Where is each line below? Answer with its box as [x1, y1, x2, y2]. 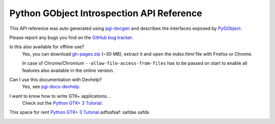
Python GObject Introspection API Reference [9, 8, 202, 19]
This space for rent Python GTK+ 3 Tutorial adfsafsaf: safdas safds [9, 109, 150, 115]
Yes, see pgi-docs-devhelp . [22, 84, 81, 90]
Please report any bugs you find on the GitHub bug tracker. [9, 34, 133, 40]
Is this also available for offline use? [9, 44, 85, 50]
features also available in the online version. [22, 67, 115, 73]
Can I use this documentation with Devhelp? [9, 76, 102, 82]
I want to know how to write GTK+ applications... [9, 93, 111, 99]
